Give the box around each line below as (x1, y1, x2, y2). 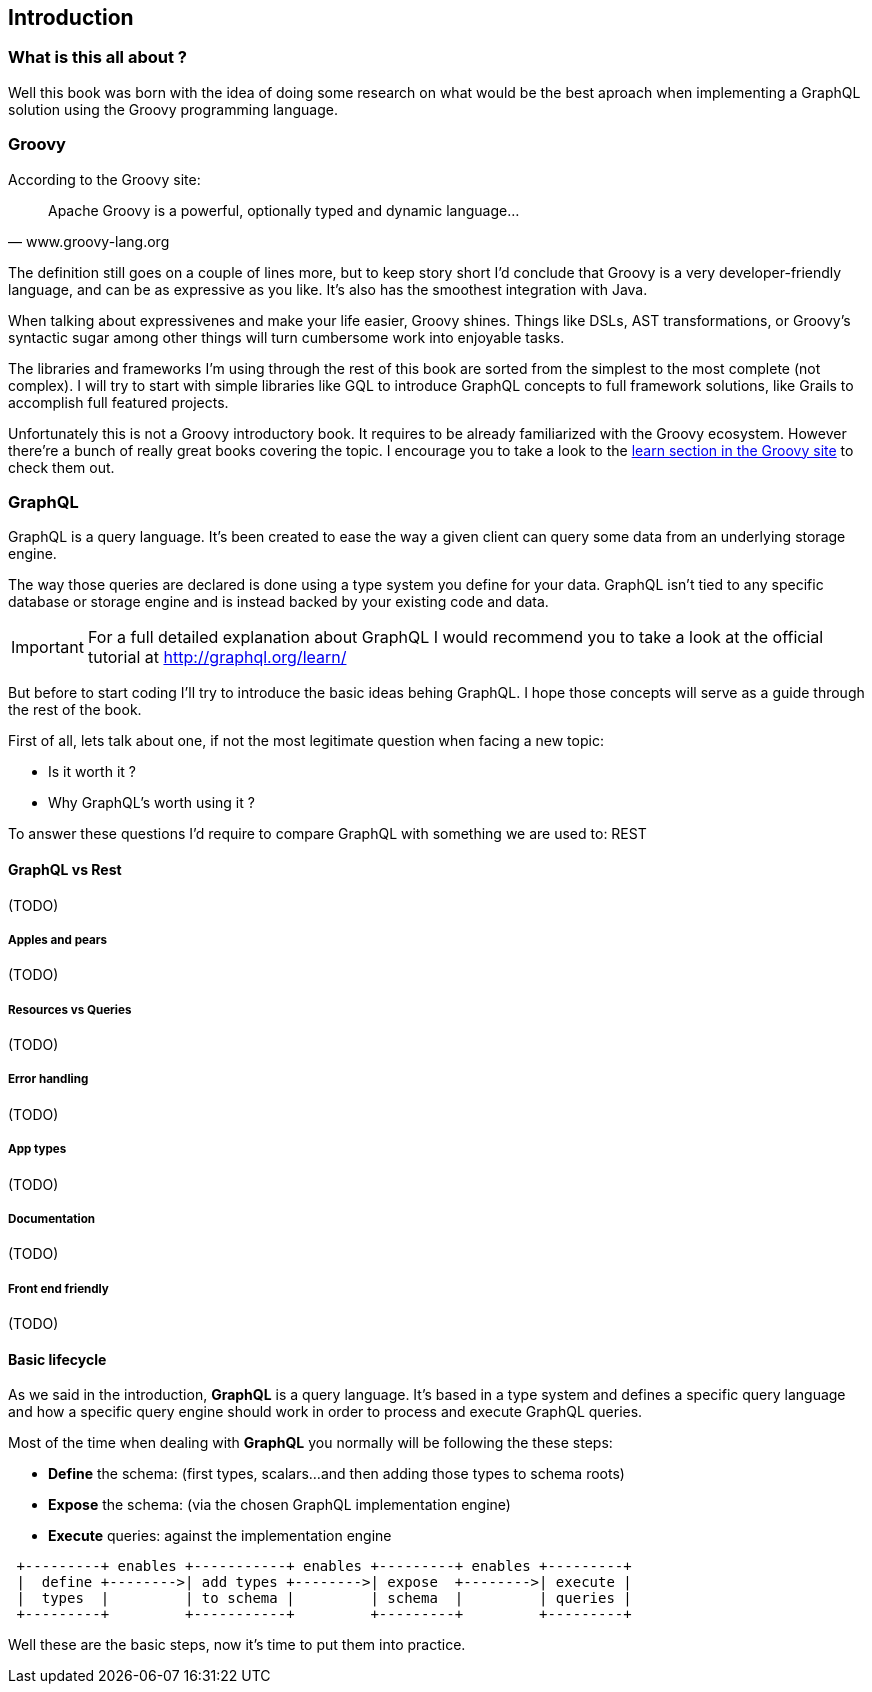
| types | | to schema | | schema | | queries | (16, 1590, 632, 1607)
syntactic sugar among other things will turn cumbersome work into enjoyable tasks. (8, 328, 565, 346)
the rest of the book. (8, 701, 142, 719)
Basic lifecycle (8, 1350, 107, 1368)
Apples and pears (8, 932, 107, 947)
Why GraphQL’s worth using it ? (48, 794, 255, 812)
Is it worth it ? (48, 763, 136, 781)
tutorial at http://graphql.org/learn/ (87, 647, 347, 668)
